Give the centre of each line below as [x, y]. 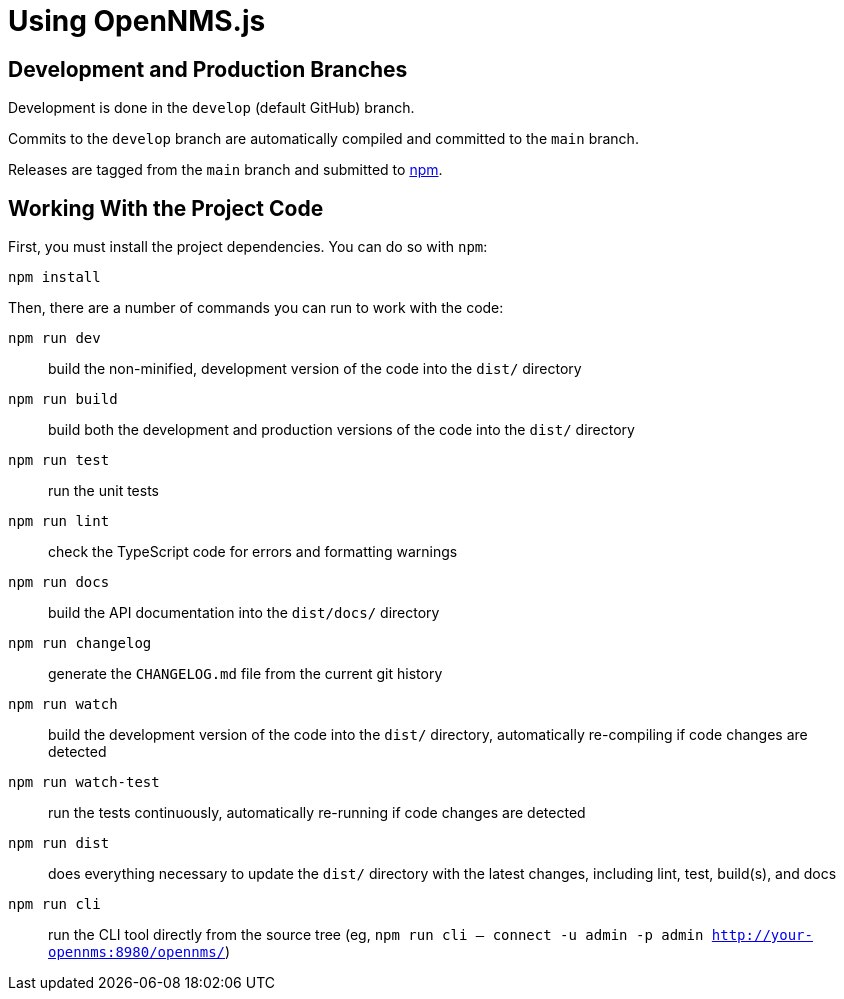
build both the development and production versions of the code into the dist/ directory [341, 430]
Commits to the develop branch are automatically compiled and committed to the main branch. [323, 139]
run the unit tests [104, 491]
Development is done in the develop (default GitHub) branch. [211, 108]
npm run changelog [80, 643]
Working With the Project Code [166, 208]
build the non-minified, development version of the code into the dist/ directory [315, 369]
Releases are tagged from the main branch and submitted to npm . [225, 170]
